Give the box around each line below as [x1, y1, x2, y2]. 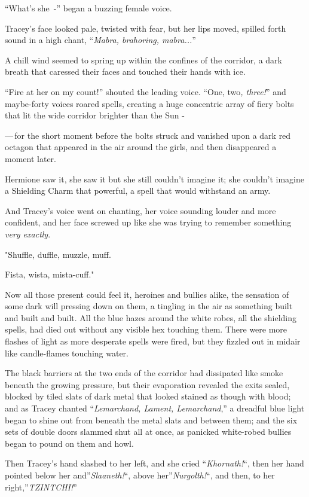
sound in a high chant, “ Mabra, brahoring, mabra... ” [5, 33, 196, 46]
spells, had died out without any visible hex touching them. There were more [5, 323, 287, 336]
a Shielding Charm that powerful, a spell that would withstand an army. [5, 184, 271, 197]
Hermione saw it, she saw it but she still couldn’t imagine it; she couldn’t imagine [5, 172, 304, 185]
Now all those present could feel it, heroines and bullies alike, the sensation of [5, 288, 289, 300]
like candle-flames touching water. [5, 346, 129, 359]
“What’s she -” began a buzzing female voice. [5, 2, 172, 14]
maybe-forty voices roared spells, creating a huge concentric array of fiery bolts [5, 97, 294, 109]
